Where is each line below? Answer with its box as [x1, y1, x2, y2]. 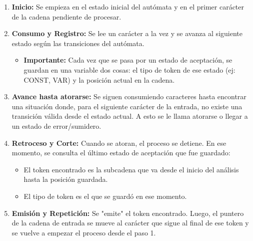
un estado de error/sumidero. [11, 120, 101, 131]
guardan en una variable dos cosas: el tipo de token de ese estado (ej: [23, 64, 235, 75]
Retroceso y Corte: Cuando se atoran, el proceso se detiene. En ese [11, 137, 226, 148]
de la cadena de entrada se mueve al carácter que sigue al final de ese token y [11, 217, 249, 228]
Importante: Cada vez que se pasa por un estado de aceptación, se [23, 55, 232, 65]
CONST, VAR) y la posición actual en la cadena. [23, 74, 175, 85]
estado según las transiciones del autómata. [11, 38, 144, 48]
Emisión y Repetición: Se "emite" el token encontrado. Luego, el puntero [11, 207, 244, 218]
